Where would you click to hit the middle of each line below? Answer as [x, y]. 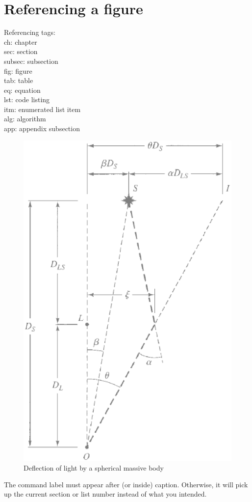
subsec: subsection [31, 61]
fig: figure [18, 70]
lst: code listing [27, 99]
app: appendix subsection [42, 128]
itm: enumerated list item [42, 109]
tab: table [19, 80]
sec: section [21, 51]
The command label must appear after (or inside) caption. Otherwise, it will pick [126, 484]
